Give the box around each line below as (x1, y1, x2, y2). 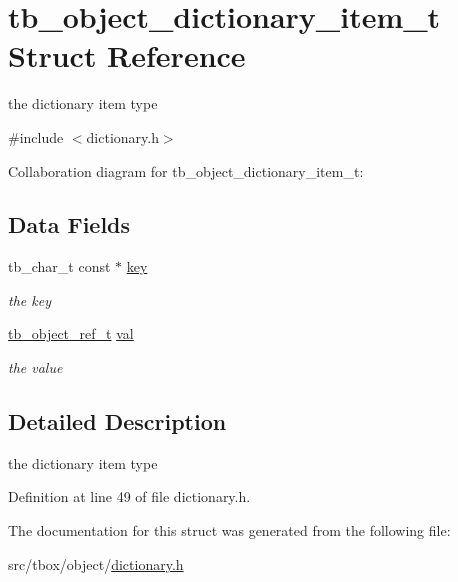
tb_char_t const (8, 256, 111, 277)
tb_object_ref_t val (8, 323, 134, 344)
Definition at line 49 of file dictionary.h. (8, 486, 251, 507)
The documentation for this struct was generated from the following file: (8, 520, 451, 541)
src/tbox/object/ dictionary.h (8, 553, 184, 574)
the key (8, 289, 51, 310)
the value (8, 357, 63, 378)
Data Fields (8, 209, 131, 240)
